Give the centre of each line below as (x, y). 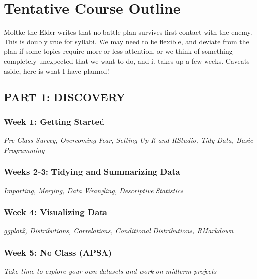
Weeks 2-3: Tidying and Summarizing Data (92, 172)
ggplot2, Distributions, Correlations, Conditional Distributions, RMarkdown (119, 230)
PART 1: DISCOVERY (65, 97)
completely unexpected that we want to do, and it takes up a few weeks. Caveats (127, 60)
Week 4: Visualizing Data (56, 212)
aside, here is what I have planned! (57, 70)
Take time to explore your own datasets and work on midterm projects (110, 271)
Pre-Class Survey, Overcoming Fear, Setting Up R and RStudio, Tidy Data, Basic (128, 140)
